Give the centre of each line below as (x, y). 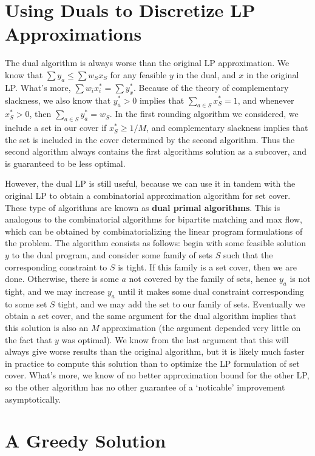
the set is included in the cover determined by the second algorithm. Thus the (150, 139)
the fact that (29, 339)
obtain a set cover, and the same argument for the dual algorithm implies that (151, 316)
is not (300, 279)
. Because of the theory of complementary (211, 87)
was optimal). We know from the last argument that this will (175, 339)
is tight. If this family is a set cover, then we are (207, 267)
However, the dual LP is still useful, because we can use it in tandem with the (150, 183)
